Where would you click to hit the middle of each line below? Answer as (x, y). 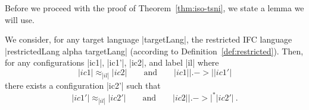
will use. (20, 19)
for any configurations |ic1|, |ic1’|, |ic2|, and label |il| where (112, 62)
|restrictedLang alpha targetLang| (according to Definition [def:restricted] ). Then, (154, 51)
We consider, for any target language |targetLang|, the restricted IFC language (149, 39)
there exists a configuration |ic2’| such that (83, 85)
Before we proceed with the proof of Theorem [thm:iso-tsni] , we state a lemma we (154, 8)
